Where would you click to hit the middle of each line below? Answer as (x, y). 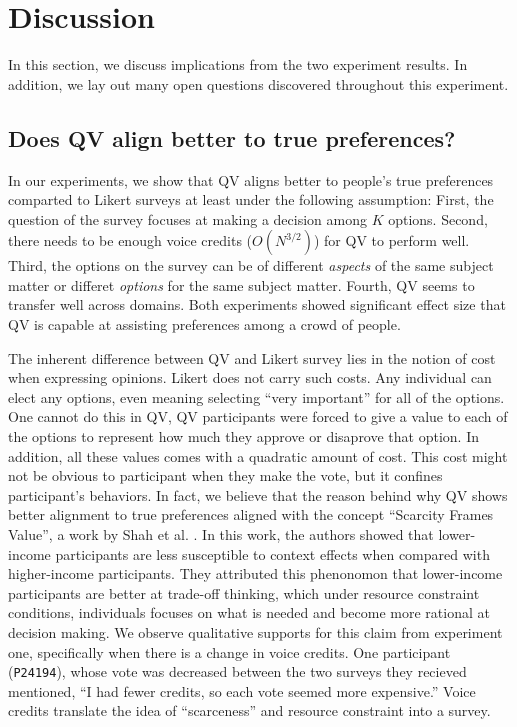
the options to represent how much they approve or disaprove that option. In (243, 436)
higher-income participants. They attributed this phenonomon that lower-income (255, 573)
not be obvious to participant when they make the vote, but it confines (225, 475)
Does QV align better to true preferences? (232, 137)
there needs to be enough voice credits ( (130, 240)
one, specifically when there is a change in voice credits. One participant (229, 651)
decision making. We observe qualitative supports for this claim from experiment (255, 631)
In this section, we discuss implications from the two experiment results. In (238, 64)
